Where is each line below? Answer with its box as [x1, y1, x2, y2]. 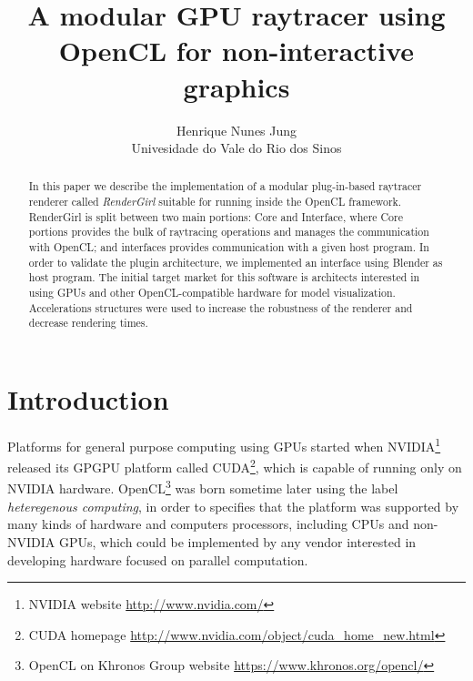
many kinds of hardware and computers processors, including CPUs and [7, 514, 409, 534]
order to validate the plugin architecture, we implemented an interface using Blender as [28, 254, 443, 269]
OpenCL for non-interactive [58, 32, 415, 69]
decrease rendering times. [28, 315, 148, 330]
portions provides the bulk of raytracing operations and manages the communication [28, 224, 429, 239]
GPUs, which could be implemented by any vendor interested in [58, 532, 417, 551]
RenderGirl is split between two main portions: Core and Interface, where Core [28, 208, 404, 224]
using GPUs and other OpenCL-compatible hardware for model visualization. [28, 285, 396, 300]
